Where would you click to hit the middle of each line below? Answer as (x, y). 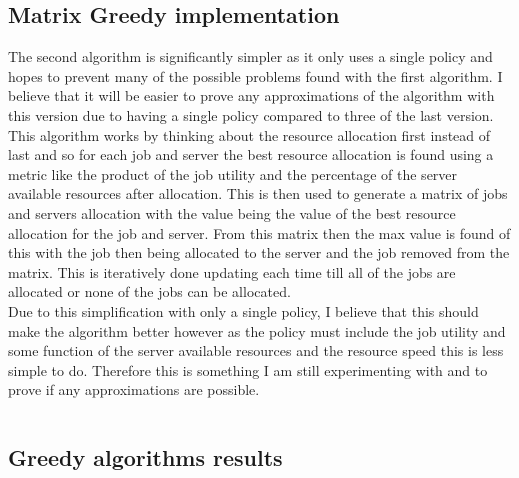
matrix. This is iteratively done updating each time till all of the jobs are (232, 271)
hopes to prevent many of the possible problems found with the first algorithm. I (255, 75)
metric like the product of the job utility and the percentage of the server (233, 173)
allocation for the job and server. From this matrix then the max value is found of (259, 232)
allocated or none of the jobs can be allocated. (149, 291)
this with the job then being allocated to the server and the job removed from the (259, 252)
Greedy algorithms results (145, 457)
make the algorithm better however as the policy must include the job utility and (257, 330)
